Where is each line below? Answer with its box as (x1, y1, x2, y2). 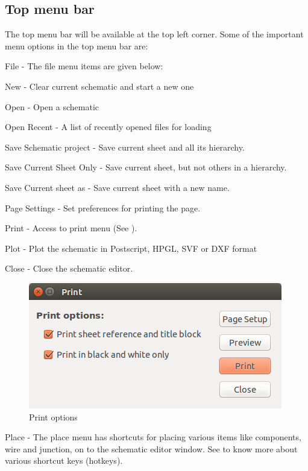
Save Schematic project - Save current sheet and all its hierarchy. (5, 140, 245, 153)
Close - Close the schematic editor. (5, 262, 133, 275)
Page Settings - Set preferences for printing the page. (5, 201, 201, 214)
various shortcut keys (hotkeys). (5, 454, 123, 467)
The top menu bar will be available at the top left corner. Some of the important (5, 28, 304, 40)
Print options (29, 410, 78, 423)
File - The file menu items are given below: (5, 60, 163, 72)
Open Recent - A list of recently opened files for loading (5, 120, 212, 133)
